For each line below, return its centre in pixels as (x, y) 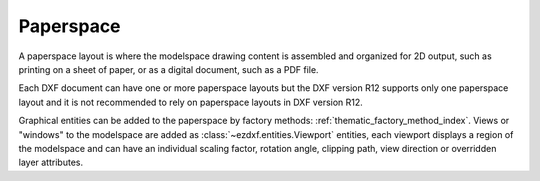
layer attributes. (51, 162)
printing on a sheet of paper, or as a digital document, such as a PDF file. (168, 69)
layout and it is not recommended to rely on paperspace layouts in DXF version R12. (191, 102)
